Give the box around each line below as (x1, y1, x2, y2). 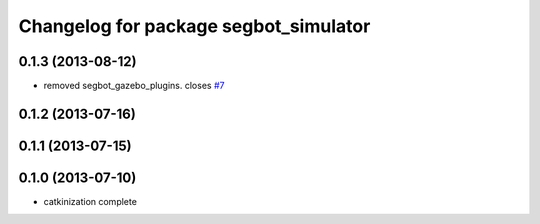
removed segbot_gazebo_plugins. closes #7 (43, 80, 225, 92)
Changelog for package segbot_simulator (18, 15, 371, 37)
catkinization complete (43, 196, 137, 207)
